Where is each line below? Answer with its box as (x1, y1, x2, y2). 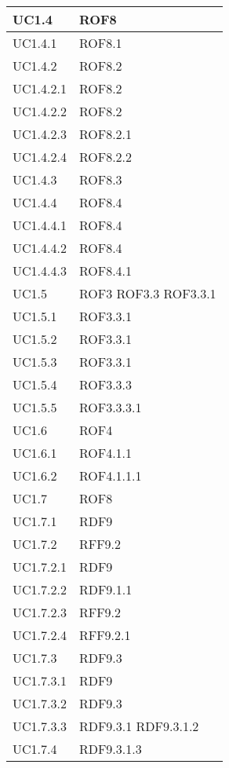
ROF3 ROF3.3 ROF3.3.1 (78, 284, 216, 302)
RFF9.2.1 (78, 626, 131, 644)
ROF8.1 (78, 34, 122, 52)
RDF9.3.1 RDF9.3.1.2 (78, 717, 199, 735)
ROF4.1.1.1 (78, 466, 142, 485)
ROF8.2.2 (78, 148, 133, 166)
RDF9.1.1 (78, 580, 133, 598)
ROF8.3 (78, 170, 122, 188)
